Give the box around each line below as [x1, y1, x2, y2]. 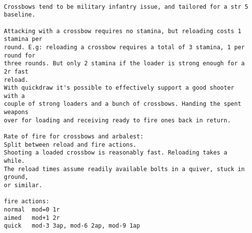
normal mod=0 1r [4, 206, 60, 213]
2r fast [4, 68, 29, 75]
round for [4, 52, 36, 59]
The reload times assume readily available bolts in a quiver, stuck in [4, 165, 245, 173]
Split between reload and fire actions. [4, 141, 137, 148]
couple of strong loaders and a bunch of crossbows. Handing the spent [4, 100, 241, 108]
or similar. [4, 182, 42, 189]
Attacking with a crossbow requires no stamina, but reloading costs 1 [4, 27, 241, 35]
